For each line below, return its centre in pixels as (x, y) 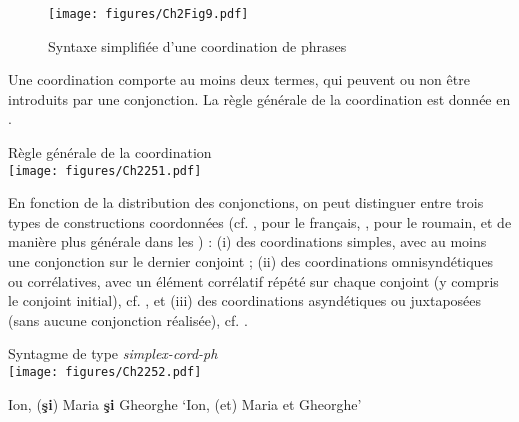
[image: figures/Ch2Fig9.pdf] (148, 14)
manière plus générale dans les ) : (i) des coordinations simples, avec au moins (247, 241)
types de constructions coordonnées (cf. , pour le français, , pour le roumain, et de (260, 221)
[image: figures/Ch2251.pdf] (105, 170)
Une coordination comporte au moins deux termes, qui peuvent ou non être (239, 79)
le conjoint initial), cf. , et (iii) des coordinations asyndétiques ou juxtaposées (245, 300)
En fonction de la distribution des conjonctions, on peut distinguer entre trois (246, 202)
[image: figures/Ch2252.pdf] (105, 372)
